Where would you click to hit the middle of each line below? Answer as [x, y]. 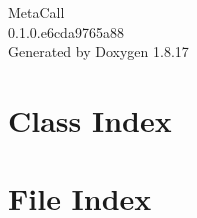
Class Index [90, 119]
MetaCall [36, 12]
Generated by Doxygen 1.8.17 [98, 51]
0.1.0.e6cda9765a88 [66, 31]
